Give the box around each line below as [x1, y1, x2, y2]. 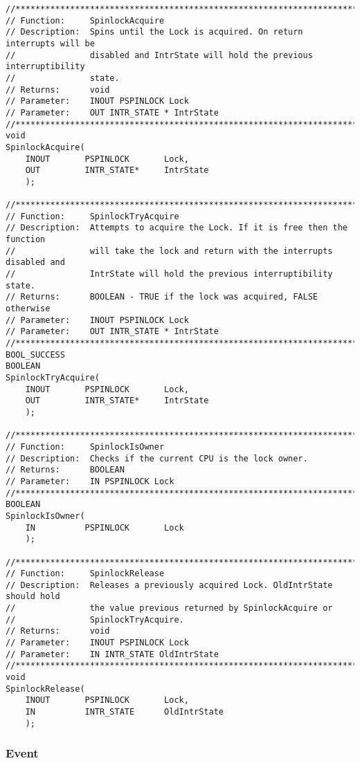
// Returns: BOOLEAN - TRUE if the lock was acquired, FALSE [6, 292, 318, 302]
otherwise [6, 304, 51, 314]
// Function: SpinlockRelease [6, 569, 165, 579]
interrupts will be [6, 38, 95, 48]
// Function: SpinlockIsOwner [6, 441, 165, 452]
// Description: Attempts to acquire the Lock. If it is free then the [6, 223, 348, 233]
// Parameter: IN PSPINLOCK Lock [6, 476, 174, 486]
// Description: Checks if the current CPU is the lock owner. [6, 453, 308, 463]
